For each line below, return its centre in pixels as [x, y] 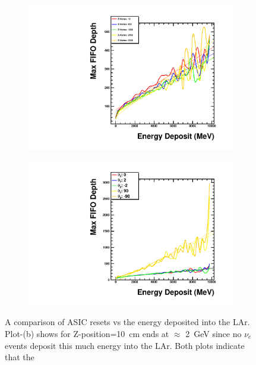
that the [20, 357]
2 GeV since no [214, 333]
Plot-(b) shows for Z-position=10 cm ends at [87, 333]
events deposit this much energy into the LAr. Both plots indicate [125, 345]
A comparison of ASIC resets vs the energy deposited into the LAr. [127, 322]
